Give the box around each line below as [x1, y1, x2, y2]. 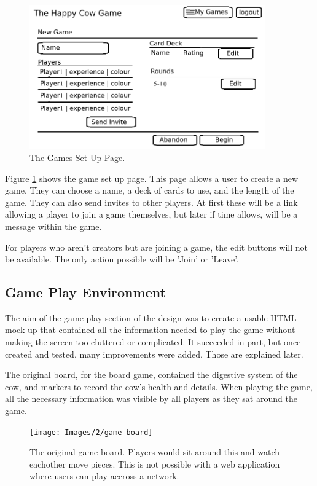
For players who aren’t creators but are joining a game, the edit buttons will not [5, 240, 308, 253]
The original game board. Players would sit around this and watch [29, 445, 280, 458]
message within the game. [5, 219, 102, 232]
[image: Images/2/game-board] [29, 428, 153, 437]
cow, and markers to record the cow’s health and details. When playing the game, [5, 380, 313, 393]
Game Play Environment [5, 283, 166, 302]
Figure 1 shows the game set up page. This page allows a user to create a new [5, 171, 299, 184]
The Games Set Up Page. [29, 151, 125, 163]
